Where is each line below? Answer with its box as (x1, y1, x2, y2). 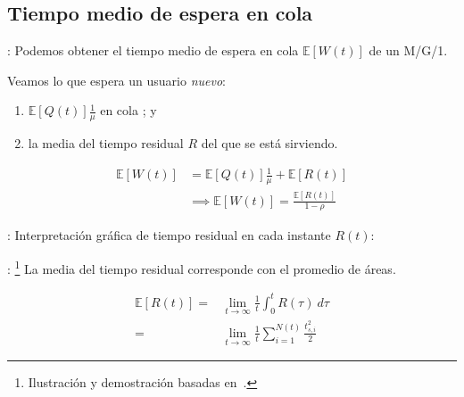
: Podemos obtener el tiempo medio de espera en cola (7, 41, 299, 60)
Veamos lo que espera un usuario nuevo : (7, 70, 226, 89)
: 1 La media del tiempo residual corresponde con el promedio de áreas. (7, 256, 396, 277)
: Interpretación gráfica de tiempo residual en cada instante (7, 226, 331, 244)
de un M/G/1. (369, 41, 448, 60)
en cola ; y (100, 101, 157, 120)
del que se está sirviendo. (201, 134, 338, 153)
